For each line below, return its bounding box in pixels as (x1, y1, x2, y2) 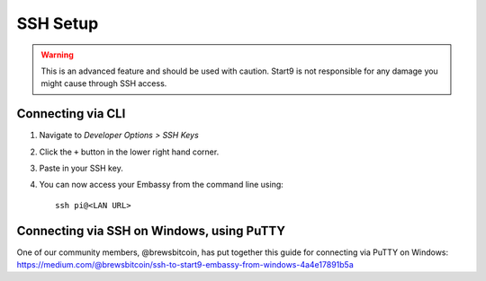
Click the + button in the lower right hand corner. (39, 146, 220, 157)
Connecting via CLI (16, 106, 126, 121)
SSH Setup (16, 13, 99, 33)
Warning (40, 49, 74, 60)
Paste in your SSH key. (39, 162, 123, 174)
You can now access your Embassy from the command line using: (39, 180, 283, 190)
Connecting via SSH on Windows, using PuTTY (16, 223, 286, 238)
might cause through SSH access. (40, 78, 167, 89)
